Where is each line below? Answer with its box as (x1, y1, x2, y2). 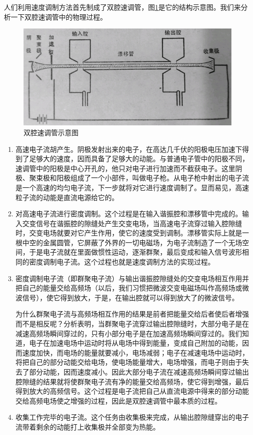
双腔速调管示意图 (24, 127, 78, 137)
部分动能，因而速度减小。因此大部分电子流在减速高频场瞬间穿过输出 (29, 367, 249, 377)
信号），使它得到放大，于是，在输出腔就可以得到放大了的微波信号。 (22, 292, 239, 302)
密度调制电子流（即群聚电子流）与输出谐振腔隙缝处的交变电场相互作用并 (15, 273, 249, 283)
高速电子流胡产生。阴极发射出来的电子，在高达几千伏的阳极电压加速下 (15, 144, 242, 154)
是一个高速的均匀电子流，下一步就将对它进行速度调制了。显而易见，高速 (15, 182, 249, 192)
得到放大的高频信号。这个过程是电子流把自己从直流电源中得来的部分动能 (15, 386, 249, 396)
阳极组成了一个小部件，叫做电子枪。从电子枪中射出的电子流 (56, 173, 249, 183)
